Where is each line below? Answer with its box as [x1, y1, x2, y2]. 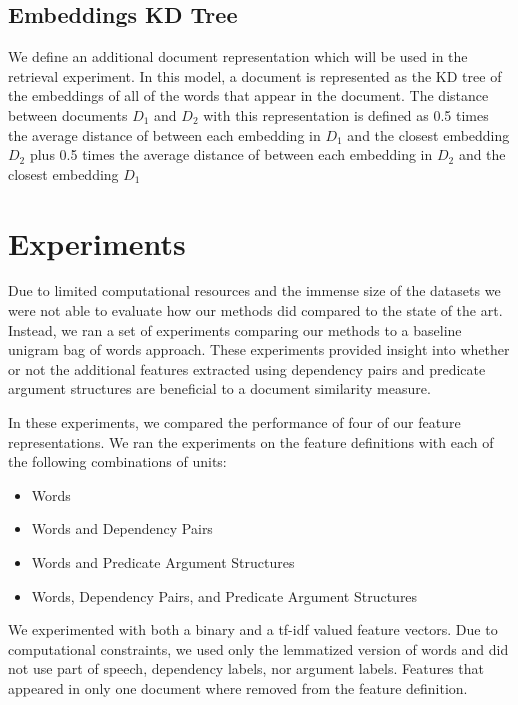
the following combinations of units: [8, 451, 227, 472]
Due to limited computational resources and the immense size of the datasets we [8, 280, 501, 301]
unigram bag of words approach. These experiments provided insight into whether [8, 339, 510, 360]
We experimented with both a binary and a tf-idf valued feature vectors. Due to [8, 619, 498, 640]
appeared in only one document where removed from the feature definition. [8, 677, 468, 698]
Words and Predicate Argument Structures [31, 552, 295, 573]
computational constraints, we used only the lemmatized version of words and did [8, 638, 509, 659]
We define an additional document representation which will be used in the [8, 46, 468, 67]
